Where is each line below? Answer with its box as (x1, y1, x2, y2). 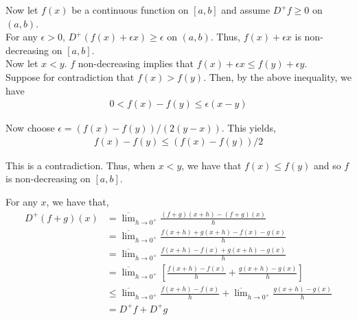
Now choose (5, 121, 55, 135)
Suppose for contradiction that (5, 69, 135, 84)
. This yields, (221, 121, 276, 135)
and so (313, 158, 341, 172)
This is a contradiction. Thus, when (5, 158, 156, 172)
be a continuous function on (71, 3, 189, 16)
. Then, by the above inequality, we (203, 69, 352, 84)
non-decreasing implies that (78, 56, 194, 71)
